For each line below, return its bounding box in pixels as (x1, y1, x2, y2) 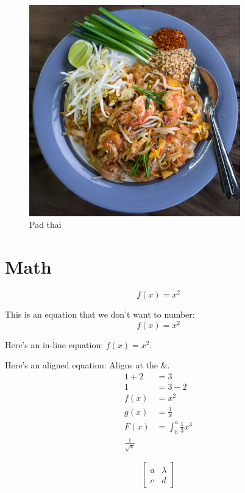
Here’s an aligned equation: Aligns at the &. (5, 359, 170, 371)
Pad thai (29, 218, 62, 231)
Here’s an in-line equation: (5, 338, 104, 351)
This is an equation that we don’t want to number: (5, 307, 195, 320)
